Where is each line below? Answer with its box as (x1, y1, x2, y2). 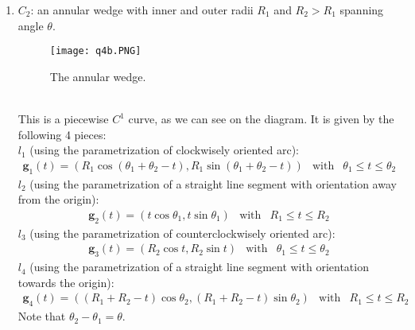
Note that (17, 308, 66, 324)
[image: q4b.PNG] (49, 45, 142, 57)
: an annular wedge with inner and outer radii (30, 2, 254, 17)
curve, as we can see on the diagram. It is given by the (128, 111, 394, 127)
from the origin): (17, 191, 99, 208)
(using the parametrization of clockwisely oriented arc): (29, 142, 299, 158)
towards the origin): (17, 274, 114, 290)
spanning (339, 2, 384, 17)
